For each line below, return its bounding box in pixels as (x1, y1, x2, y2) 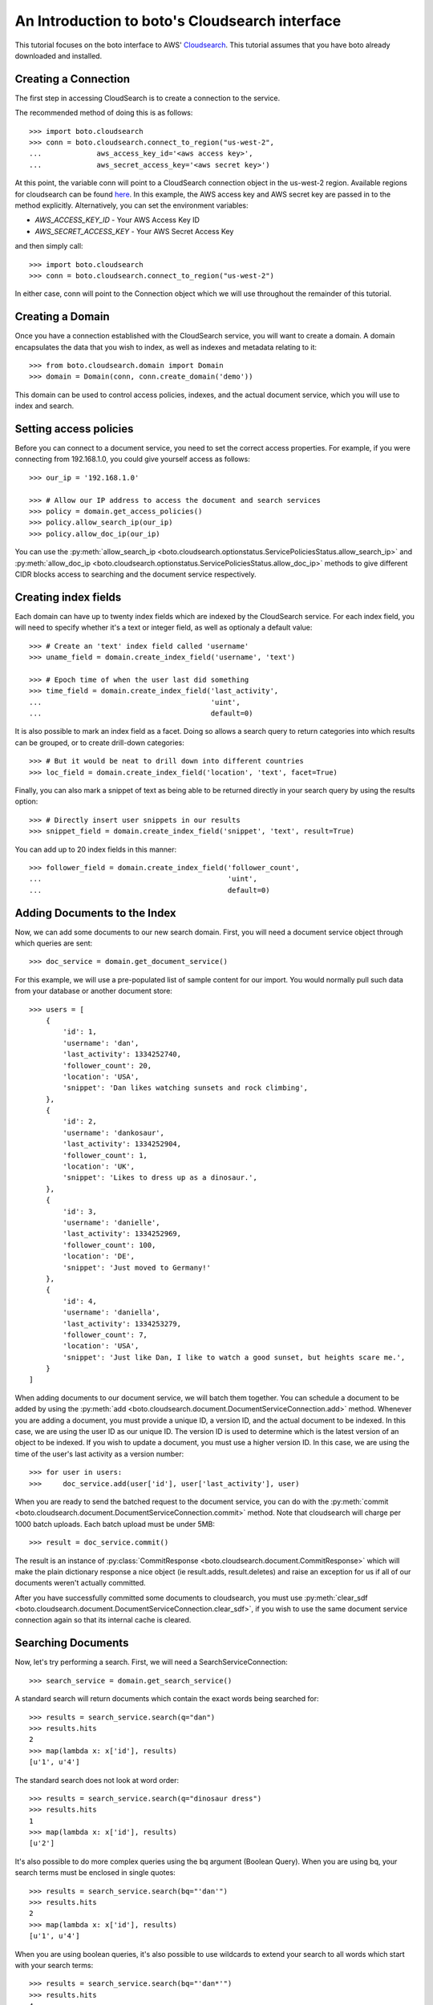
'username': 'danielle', (63, 1217, 160, 1227)
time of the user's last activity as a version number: (14, 1448, 184, 1459)
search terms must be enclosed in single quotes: (14, 1868, 176, 1877)
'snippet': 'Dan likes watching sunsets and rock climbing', (63, 1084, 309, 1092)
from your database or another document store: (14, 986, 172, 996)
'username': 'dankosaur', (63, 1128, 164, 1137)
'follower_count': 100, (63, 1240, 156, 1250)
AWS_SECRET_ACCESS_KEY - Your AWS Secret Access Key (34, 226, 234, 236)
